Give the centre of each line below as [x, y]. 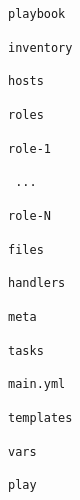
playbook [37, 14]
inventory [40, 47]
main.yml [37, 384]
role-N [29, 215]
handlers [37, 283]
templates [40, 417]
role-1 [29, 148]
